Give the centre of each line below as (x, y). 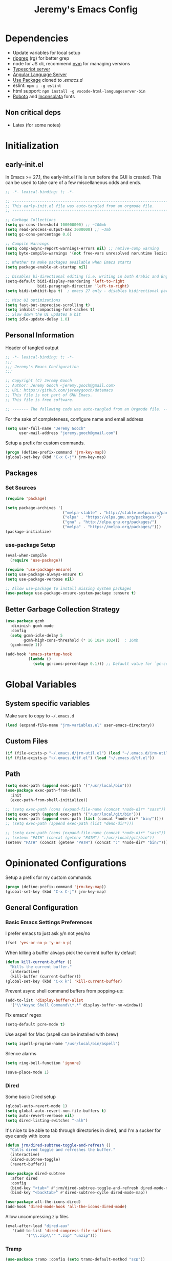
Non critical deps (33, 112)
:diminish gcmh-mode (32, 626)
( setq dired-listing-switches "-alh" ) (47, 1120)
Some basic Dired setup (31, 1097)
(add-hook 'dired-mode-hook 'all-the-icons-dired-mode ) (66, 1207)
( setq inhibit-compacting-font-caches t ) (50, 310)
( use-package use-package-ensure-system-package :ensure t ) (71, 593)
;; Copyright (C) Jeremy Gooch (39, 381)
